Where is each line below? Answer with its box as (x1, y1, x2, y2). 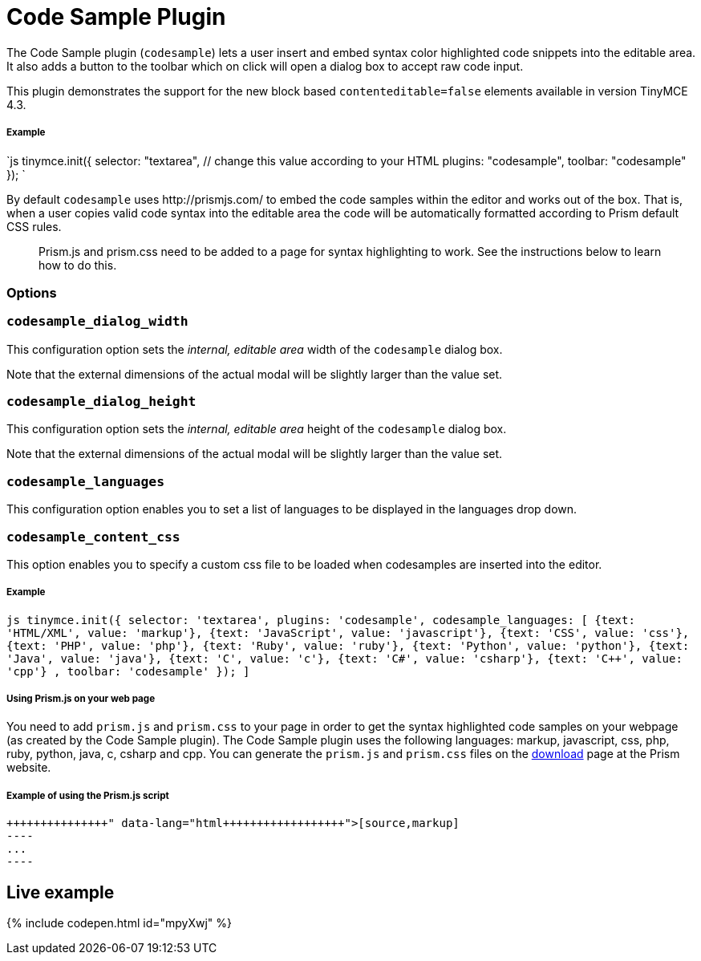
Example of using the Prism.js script (6, 789, 169, 801)
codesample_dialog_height (6, 394, 197, 410)
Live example (6, 882, 115, 902)
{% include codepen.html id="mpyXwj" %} (6, 916, 233, 931)
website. (6, 760, 51, 775)
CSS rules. (6, 219, 62, 233)
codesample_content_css (6, 529, 180, 545)
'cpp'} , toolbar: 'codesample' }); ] (6, 664, 250, 678)
